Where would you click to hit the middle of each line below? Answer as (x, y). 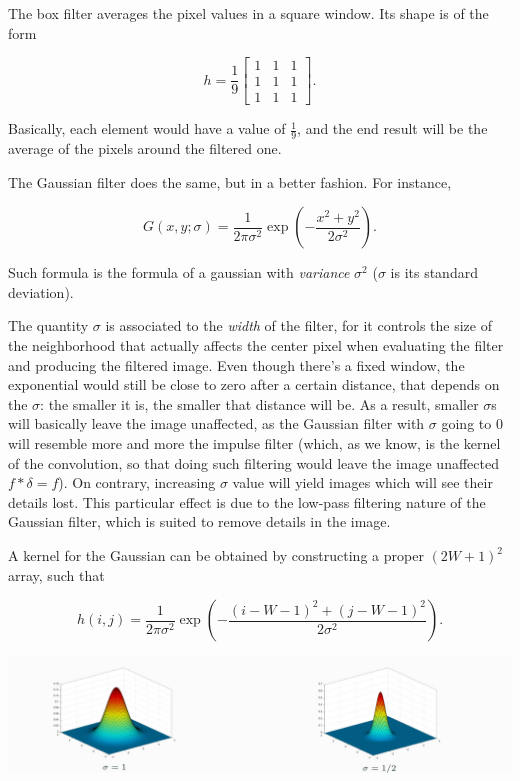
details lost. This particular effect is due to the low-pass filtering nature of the (247, 501)
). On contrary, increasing (137, 482)
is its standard (434, 272)
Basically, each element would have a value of (147, 128)
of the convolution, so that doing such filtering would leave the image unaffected (253, 462)
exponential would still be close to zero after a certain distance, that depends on (254, 384)
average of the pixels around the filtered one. (145, 148)
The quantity (48, 325)
